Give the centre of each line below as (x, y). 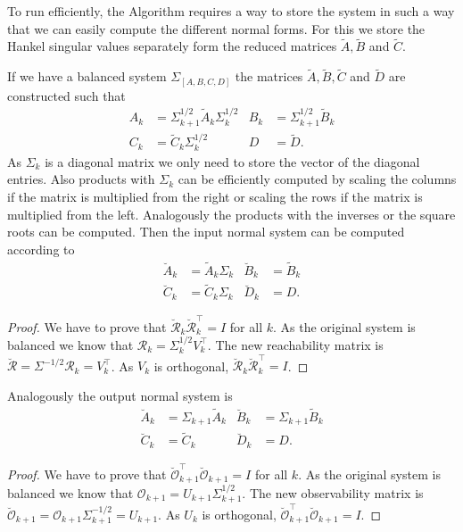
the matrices (269, 76)
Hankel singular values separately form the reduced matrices (172, 46)
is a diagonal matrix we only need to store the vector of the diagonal (232, 161)
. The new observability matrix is (333, 492)
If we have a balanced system (87, 76)
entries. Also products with (81, 179)
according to (41, 249)
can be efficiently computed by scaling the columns (317, 179)
